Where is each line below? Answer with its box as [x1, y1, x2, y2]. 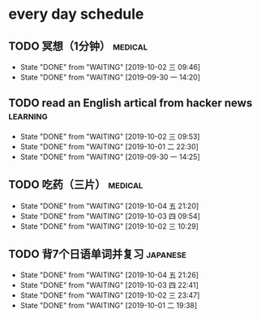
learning [8, 109, 48, 122]
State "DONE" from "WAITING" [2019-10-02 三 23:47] [19, 290, 200, 300]
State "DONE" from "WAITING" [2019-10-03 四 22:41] [19, 281, 199, 290]
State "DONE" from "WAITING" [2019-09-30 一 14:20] [19, 72, 201, 82]
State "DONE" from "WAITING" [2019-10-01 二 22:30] [19, 141, 199, 151]
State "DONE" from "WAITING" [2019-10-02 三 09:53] [19, 131, 200, 141]
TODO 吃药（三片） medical [8, 178, 143, 191]
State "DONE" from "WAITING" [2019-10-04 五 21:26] [19, 270, 199, 280]
